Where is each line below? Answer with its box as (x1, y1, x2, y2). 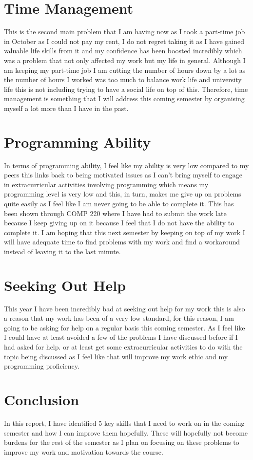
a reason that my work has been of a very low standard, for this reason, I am (4, 313, 234, 323)
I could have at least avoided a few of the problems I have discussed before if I (4, 332, 238, 342)
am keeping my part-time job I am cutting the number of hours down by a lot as (4, 65, 246, 75)
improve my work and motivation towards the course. (4, 446, 163, 457)
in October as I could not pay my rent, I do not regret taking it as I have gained (4, 36, 245, 46)
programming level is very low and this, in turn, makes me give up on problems (4, 189, 241, 199)
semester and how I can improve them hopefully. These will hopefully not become (4, 427, 248, 438)
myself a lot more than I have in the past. (4, 103, 129, 113)
